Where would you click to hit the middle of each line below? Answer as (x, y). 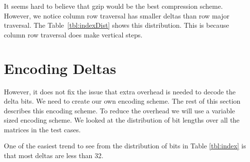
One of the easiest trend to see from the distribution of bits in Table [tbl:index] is (125, 146)
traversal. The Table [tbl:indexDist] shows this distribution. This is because (117, 25)
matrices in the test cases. (42, 129)
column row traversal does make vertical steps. (73, 34)
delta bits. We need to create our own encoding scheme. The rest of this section (122, 101)
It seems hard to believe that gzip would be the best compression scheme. (113, 6)
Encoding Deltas (60, 68)
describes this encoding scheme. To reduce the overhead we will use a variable (120, 110)
